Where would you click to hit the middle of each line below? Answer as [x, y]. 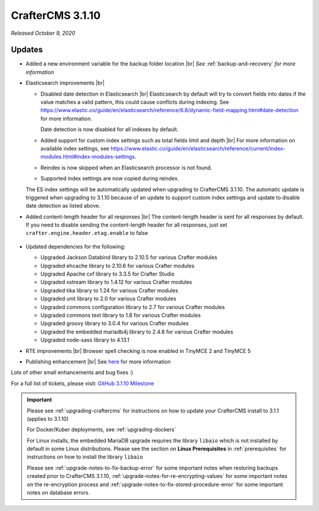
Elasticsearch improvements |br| [65, 83]
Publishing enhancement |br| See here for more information [98, 361]
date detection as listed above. [63, 206]
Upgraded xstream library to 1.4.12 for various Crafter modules [116, 282]
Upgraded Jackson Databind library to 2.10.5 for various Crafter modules [129, 257]
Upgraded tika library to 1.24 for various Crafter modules [109, 290]
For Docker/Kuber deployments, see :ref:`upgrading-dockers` [102, 430]
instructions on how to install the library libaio [85, 457]
